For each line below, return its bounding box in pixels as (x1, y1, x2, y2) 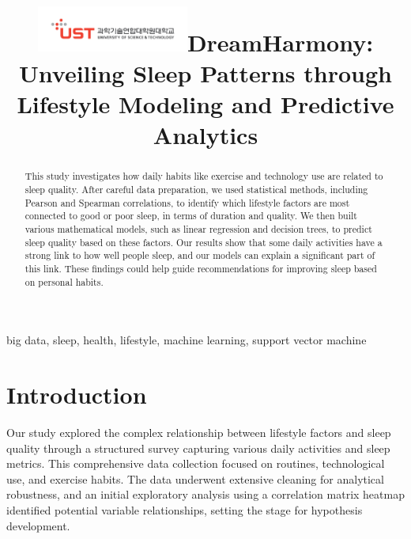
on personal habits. (25, 275, 104, 288)
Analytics (153, 119, 258, 151)
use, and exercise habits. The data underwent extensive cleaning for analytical (6, 470, 384, 487)
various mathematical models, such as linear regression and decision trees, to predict (25, 222, 372, 236)
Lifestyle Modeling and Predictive (17, 88, 394, 120)
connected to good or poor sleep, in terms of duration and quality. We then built (25, 209, 357, 222)
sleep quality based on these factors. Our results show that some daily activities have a (25, 235, 383, 249)
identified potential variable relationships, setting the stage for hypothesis (6, 502, 363, 518)
